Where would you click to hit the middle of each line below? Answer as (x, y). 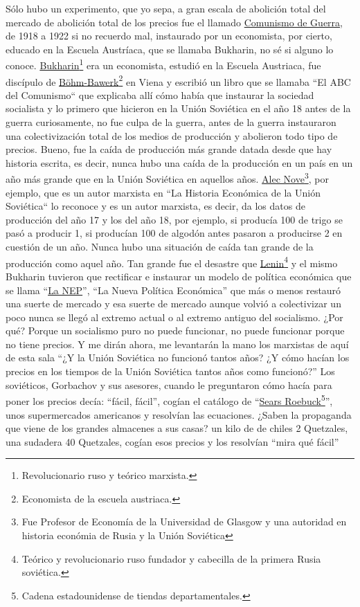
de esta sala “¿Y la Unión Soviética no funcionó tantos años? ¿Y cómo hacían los (178, 357)
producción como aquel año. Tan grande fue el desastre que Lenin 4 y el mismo (172, 262)
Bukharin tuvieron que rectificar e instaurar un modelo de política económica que (179, 276)
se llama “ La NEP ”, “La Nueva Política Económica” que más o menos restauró (173, 290)
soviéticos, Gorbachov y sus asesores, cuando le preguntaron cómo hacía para (169, 384)
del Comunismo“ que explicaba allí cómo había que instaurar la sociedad (160, 94)
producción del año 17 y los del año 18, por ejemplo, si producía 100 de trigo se (174, 219)
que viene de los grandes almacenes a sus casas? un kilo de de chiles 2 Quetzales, (177, 428)
